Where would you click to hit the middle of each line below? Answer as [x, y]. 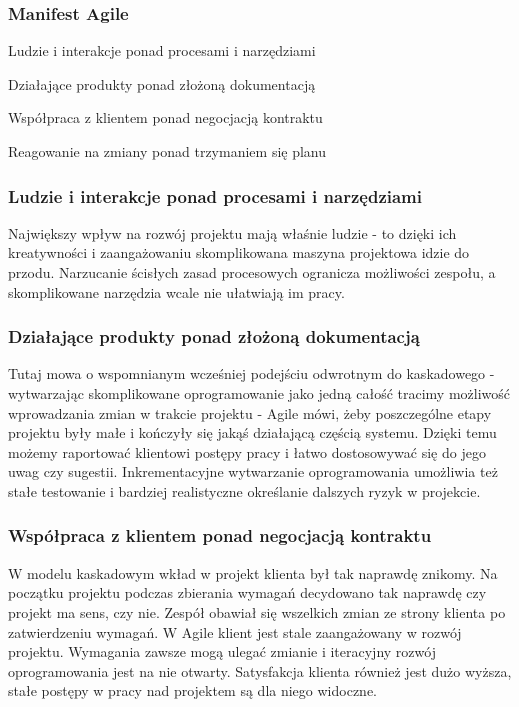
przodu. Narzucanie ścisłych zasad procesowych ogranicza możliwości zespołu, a [252, 272]
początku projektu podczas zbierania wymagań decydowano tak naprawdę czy [247, 592]
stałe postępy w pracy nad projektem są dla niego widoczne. [192, 690]
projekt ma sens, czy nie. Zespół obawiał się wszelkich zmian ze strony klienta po [257, 611]
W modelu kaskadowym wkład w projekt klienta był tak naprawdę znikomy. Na [253, 572]
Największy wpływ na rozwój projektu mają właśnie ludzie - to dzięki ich [232, 232]
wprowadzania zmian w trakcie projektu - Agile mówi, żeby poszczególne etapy [250, 412]
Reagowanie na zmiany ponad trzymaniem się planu [167, 151]
